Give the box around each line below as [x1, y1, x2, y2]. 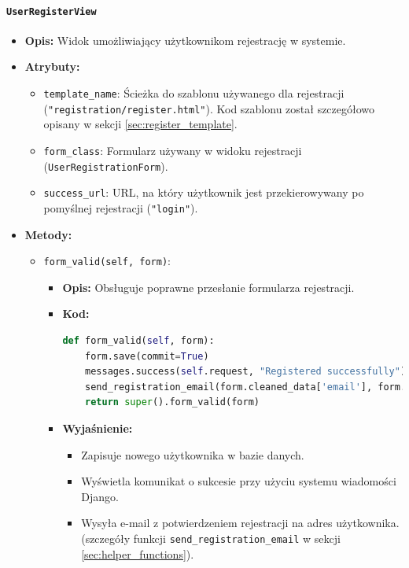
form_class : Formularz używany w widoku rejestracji [43, 142, 302, 158]
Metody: [24, 226, 72, 242]
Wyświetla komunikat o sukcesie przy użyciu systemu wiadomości [81, 473, 396, 489]
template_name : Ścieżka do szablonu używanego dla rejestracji [43, 85, 345, 101]
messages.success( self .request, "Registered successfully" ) [85, 366, 407, 378]
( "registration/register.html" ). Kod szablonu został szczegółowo [43, 100, 375, 116]
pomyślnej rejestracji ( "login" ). [43, 199, 198, 216]
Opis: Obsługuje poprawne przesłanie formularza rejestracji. [62, 278, 355, 295]
